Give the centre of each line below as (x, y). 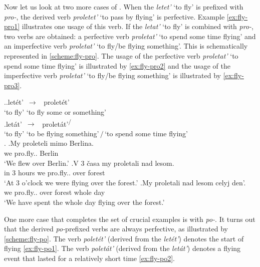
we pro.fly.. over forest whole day (55, 192)
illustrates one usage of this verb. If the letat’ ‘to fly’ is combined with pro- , (138, 26)
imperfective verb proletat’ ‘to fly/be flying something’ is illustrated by (112, 75)
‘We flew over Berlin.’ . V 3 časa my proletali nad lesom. (89, 163)
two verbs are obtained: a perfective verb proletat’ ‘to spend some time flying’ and (130, 36)
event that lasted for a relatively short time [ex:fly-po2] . (89, 258)
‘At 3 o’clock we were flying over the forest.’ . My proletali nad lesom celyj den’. (125, 182)
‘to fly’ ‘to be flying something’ (52, 133)
